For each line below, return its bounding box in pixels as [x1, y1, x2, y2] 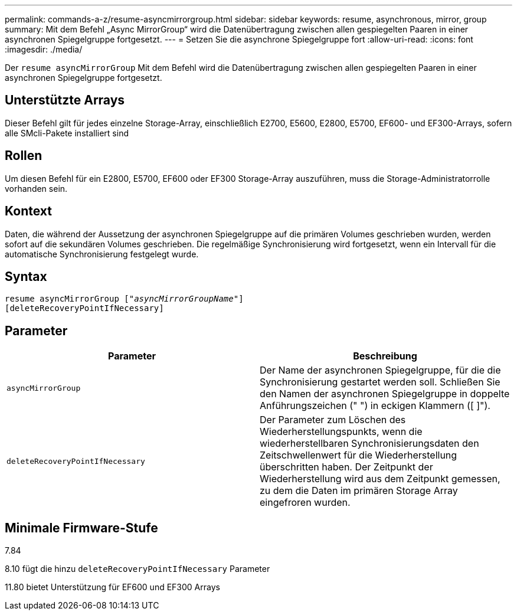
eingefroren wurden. [260, 496, 351, 509]
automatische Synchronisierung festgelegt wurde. [5, 248, 199, 259]
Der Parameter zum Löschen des [260, 414, 406, 426]
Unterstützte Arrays [5, 93, 125, 108]
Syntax [5, 269, 47, 284]
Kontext [5, 204, 52, 219]
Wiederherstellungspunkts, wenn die [260, 426, 423, 438]
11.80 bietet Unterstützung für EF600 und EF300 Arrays [5, 582, 220, 593]
